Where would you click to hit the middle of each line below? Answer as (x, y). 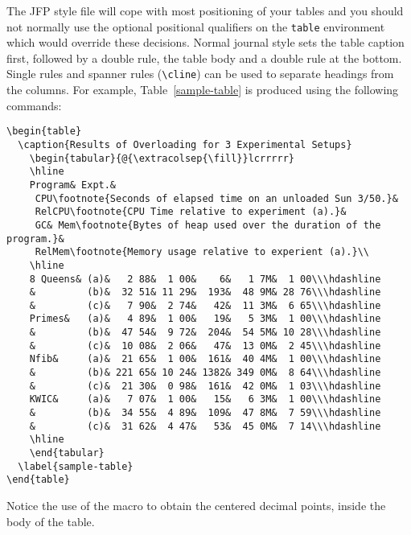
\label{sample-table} (76, 466)
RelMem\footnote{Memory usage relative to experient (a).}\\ (202, 252)
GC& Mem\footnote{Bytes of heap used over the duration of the (208, 225)
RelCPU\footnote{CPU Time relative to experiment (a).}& (191, 212)
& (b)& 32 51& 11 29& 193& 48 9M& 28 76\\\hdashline (205, 292)
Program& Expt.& (73, 185)
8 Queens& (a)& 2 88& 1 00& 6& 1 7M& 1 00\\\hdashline (205, 279)
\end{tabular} (67, 453)
